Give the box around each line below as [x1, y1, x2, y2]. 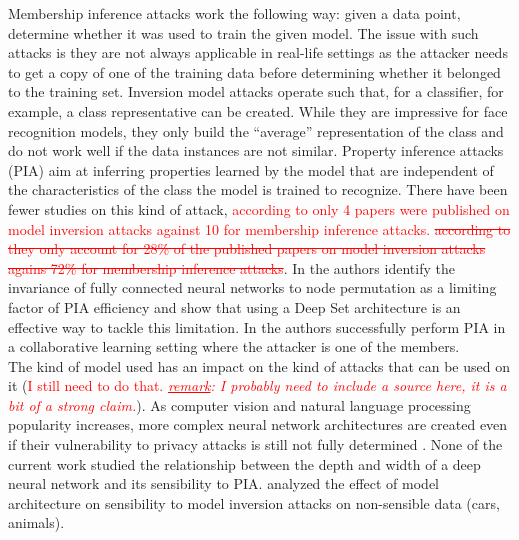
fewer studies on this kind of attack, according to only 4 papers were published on [8, 198, 510, 219]
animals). [8, 512, 65, 533]
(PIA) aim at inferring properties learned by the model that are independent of [8, 159, 494, 180]
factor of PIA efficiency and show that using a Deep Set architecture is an [8, 296, 461, 317]
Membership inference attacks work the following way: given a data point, [8, 3, 461, 23]
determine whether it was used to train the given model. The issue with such [8, 22, 479, 43]
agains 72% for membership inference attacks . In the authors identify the [8, 257, 455, 278]
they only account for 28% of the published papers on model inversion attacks [8, 238, 486, 259]
